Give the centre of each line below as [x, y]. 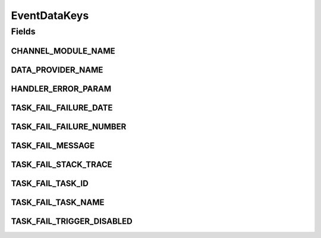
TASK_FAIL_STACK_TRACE [62, 164]
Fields [23, 31]
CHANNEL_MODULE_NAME [63, 51]
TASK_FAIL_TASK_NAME [58, 202]
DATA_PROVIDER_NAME [57, 70]
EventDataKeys [50, 15]
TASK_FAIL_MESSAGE [53, 145]
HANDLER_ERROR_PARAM [61, 89]
